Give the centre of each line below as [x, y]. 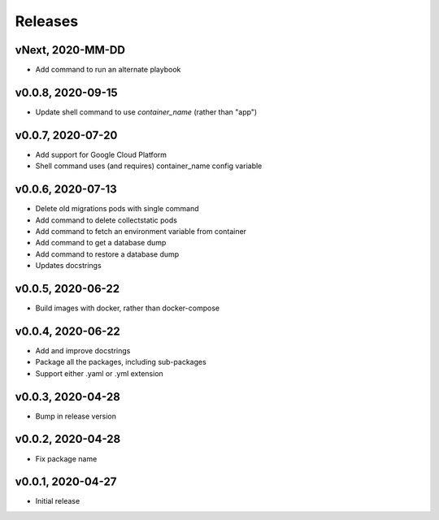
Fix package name [66, 458]
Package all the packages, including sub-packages [121, 362]
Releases [47, 21]
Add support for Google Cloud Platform [101, 154]
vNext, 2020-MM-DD [70, 50]
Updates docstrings [68, 266]
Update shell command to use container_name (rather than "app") [146, 112]
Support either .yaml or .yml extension [100, 373]
